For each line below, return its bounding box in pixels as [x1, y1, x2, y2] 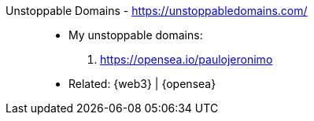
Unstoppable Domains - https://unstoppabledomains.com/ [6, 4, 308, 17]
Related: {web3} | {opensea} [68, 77, 216, 90]
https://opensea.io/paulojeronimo [100, 53, 273, 66]
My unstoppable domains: [68, 28, 203, 42]
